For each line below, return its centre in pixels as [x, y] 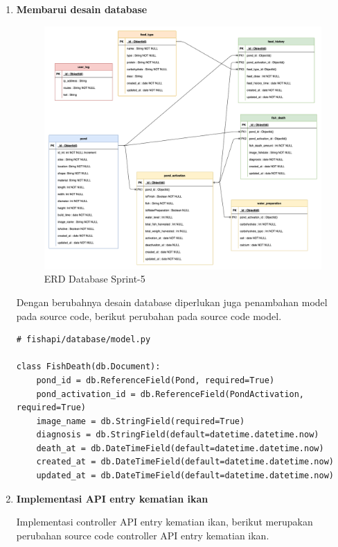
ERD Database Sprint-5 [95, 279]
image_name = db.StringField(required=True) [141, 421]
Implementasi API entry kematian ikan [112, 498]
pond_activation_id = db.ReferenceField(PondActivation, [170, 394]
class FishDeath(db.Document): [88, 367]
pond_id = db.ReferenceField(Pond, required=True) [155, 380]
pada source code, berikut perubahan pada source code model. [149, 315]
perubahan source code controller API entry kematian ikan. [143, 535]
